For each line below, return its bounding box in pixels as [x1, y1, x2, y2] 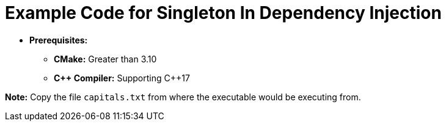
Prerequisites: [29, 34, 88, 45]
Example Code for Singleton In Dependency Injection [5, 2, 442, 23]
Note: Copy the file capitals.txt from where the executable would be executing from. [5, 91, 361, 102]
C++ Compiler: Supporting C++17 [54, 72, 190, 83]
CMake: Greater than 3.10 [54, 53, 157, 64]
